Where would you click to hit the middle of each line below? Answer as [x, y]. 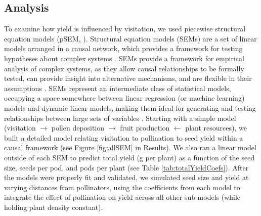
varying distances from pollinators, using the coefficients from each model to [122, 187]
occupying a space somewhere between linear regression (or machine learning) [124, 98]
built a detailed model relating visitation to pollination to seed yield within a [124, 137]
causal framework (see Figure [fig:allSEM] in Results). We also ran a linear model [130, 147]
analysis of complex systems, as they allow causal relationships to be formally [124, 68]
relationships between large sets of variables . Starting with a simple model [120, 118]
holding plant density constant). [54, 207]
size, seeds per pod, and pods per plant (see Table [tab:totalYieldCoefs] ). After [126, 167]
